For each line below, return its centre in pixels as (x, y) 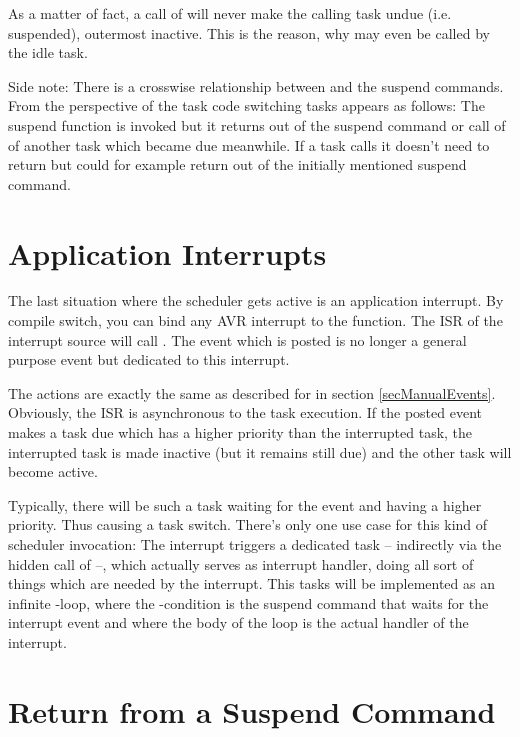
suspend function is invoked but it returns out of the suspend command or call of (257, 124)
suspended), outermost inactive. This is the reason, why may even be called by (249, 32)
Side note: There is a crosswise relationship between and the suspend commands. (256, 85)
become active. (53, 471)
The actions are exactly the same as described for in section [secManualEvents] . (252, 392)
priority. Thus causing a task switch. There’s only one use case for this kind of (248, 524)
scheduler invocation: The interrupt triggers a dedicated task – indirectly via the (255, 544)
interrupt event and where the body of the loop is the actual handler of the (238, 622)
